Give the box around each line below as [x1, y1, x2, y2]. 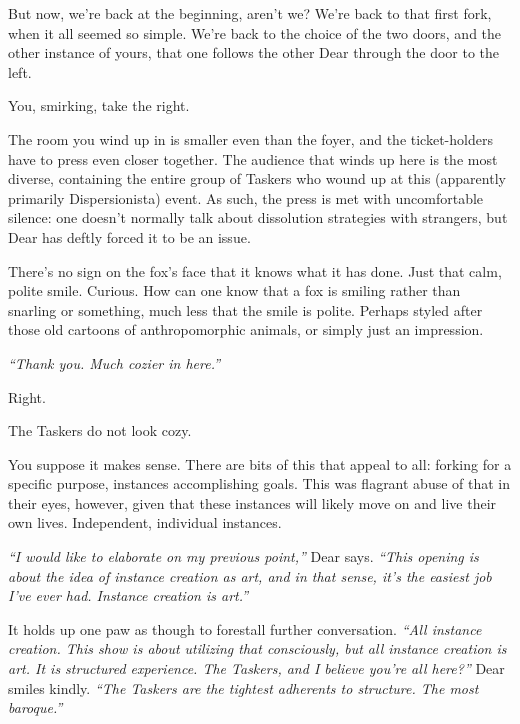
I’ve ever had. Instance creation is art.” [8, 585, 249, 606]
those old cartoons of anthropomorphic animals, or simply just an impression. [8, 319, 484, 340]
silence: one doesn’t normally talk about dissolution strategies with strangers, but [8, 207, 508, 228]
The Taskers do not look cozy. [8, 420, 192, 441]
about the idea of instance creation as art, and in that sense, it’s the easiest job [8, 565, 492, 586]
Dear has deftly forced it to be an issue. [8, 226, 251, 247]
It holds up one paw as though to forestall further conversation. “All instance [8, 618, 482, 639]
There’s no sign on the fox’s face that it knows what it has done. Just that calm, [8, 260, 502, 281]
